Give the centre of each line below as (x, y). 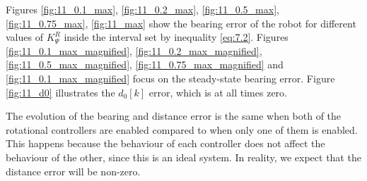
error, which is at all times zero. (218, 92)
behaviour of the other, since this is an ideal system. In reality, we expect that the (183, 157)
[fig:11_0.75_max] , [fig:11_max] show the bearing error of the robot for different (181, 23)
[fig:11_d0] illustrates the (60, 92)
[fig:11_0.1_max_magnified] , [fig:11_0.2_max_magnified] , (134, 50)
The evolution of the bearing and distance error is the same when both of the (174, 116)
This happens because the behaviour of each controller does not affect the (165, 143)
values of (24, 37)
